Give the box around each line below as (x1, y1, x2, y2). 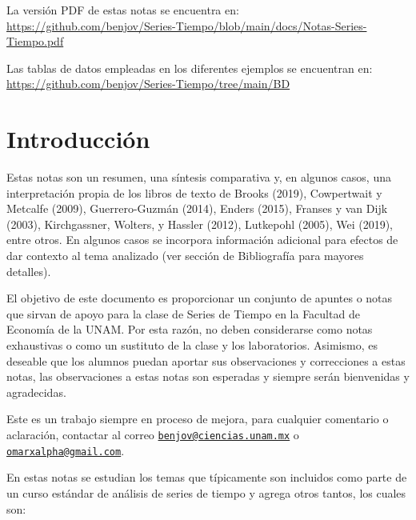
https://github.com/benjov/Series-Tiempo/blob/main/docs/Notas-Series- (6, 17, 367, 34)
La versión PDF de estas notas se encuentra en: (6, 2, 239, 18)
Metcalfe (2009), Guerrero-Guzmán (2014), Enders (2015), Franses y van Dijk (6, 200, 388, 217)
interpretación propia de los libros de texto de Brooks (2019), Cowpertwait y (6, 184, 382, 201)
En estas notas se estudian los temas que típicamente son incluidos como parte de (6, 469, 407, 486)
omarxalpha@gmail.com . (6, 442, 125, 458)
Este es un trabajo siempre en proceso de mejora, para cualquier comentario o (6, 410, 389, 427)
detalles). (6, 262, 51, 279)
